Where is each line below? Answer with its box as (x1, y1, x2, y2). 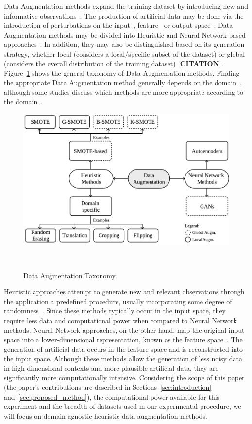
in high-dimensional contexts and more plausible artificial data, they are (4, 363, 218, 373)
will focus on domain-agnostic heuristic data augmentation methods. (4, 410, 207, 421)
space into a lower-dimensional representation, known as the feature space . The (4, 334, 243, 345)
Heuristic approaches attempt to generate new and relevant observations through (4, 287, 245, 297)
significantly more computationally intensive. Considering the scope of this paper (4, 372, 245, 383)
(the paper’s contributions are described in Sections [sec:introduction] (4, 382, 212, 392)
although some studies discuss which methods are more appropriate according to (4, 87, 244, 97)
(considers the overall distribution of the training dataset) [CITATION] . (4, 58, 223, 68)
